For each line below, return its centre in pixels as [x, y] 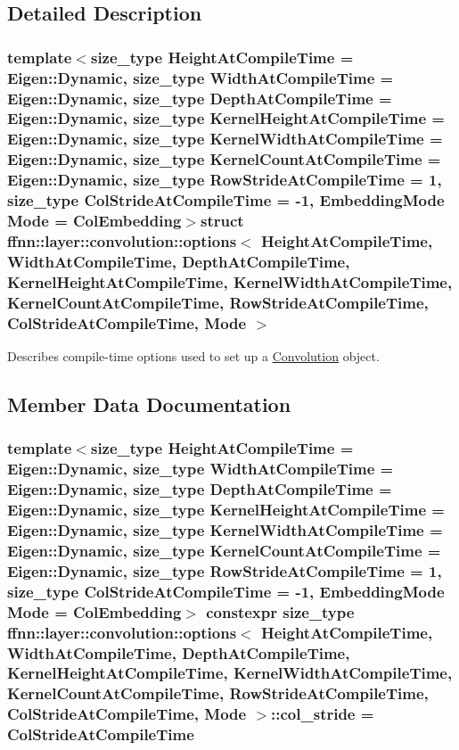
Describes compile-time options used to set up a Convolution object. [193, 355]
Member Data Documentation [149, 404]
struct [222, 221]
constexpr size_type [280, 611]
